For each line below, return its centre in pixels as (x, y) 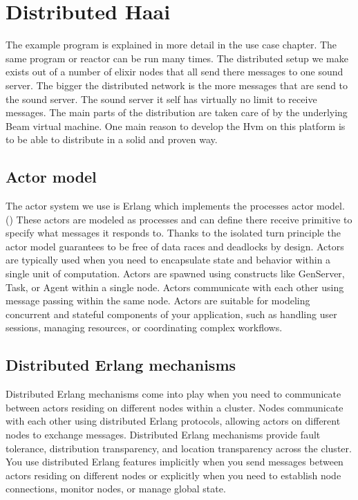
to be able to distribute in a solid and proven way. (112, 139)
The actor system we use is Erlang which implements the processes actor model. (175, 206)
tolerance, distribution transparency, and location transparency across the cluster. (179, 448)
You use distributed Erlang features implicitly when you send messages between (175, 462)
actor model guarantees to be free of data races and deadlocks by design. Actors (175, 246)
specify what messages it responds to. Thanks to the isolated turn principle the (173, 233)
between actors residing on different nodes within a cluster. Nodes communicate (175, 407)
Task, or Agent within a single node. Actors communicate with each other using (175, 287)
